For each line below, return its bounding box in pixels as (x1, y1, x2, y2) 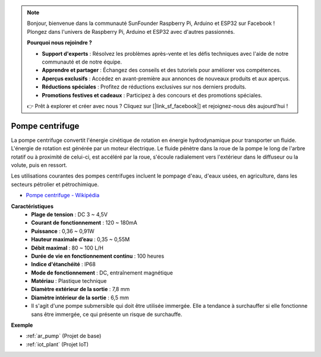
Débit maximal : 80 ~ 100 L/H (31, 244, 104, 251)
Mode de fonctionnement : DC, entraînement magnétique (31, 269, 174, 276)
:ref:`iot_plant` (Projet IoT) (26, 340, 89, 347)
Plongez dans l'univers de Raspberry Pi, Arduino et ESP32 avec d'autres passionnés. (27, 28, 235, 35)
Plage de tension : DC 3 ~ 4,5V (31, 211, 108, 218)
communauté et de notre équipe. (42, 58, 122, 65)
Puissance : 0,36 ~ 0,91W (31, 228, 95, 235)
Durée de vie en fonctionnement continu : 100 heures (31, 252, 165, 260)
